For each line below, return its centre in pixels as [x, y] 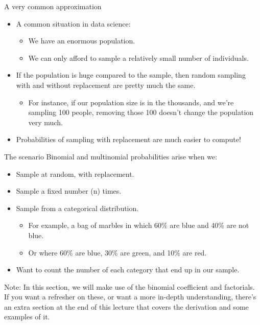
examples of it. [27, 317]
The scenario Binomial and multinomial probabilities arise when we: [111, 156]
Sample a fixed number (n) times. [69, 191]
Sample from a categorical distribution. [77, 208]
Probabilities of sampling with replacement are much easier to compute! [128, 139]
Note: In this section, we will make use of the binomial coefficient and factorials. [129, 286]
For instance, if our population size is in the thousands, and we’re [131, 102]
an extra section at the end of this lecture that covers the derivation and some [126, 306]
